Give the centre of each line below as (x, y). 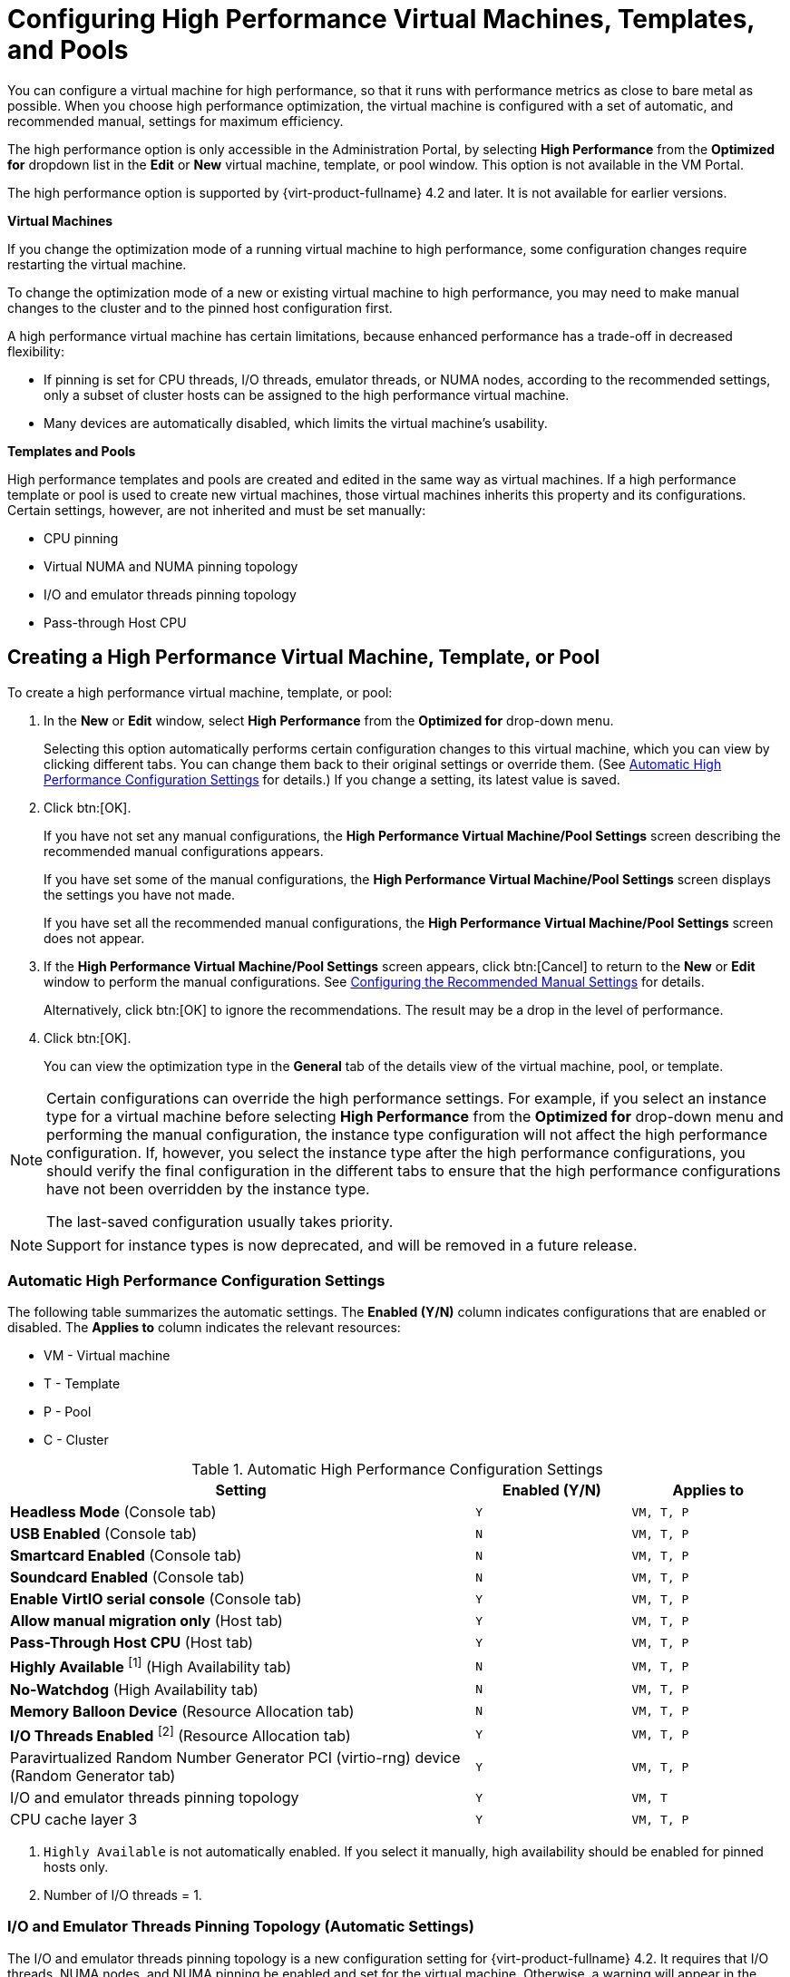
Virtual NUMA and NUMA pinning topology (171, 566)
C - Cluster (76, 1440)
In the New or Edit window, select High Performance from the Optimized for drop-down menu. (329, 720)
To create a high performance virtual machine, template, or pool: (200, 692)
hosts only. (76, 1867)
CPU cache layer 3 (74, 1819)
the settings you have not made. (140, 894)
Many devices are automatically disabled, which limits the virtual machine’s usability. (296, 423)
